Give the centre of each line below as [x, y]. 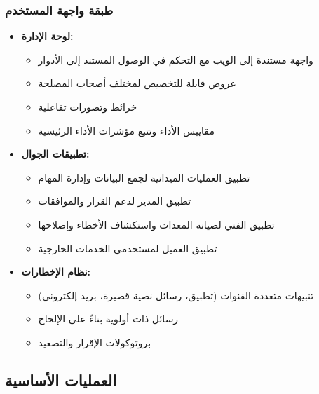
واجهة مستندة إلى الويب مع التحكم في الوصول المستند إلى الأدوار [176, 59]
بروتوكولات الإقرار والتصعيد [95, 342]
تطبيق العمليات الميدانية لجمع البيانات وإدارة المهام [144, 177]
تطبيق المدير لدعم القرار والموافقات [115, 201]
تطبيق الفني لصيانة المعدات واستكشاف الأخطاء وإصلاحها [156, 224]
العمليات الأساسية [61, 380]
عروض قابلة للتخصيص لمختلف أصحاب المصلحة [137, 83]
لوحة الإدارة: [47, 36]
